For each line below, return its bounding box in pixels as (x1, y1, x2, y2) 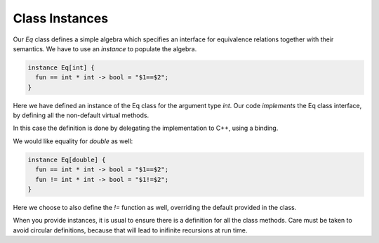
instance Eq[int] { (27, 63, 95, 72)
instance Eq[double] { (27, 155, 106, 164)
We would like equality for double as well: (13, 137, 133, 145)
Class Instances (13, 11, 109, 26)
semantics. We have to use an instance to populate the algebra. (13, 44, 197, 53)
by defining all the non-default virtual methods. (13, 111, 149, 119)
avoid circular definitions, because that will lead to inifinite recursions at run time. (13, 225, 248, 235)
